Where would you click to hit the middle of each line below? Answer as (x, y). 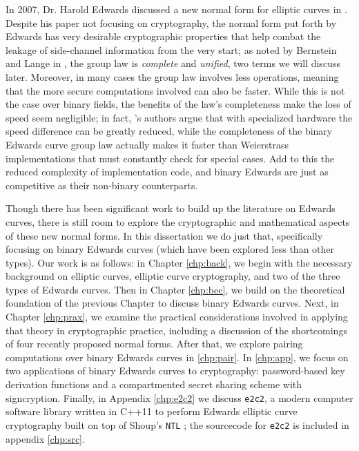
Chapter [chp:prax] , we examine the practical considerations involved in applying (177, 317)
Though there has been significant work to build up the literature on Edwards (171, 208)
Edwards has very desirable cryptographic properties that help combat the (163, 36)
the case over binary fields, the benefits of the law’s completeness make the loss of (178, 104)
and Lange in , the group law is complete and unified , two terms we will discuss (173, 63)
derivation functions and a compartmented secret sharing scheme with (154, 384)
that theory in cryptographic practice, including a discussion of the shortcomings (176, 330)
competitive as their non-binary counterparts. (102, 185)
